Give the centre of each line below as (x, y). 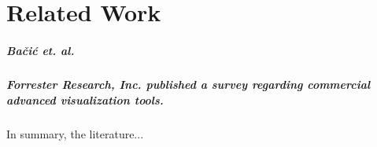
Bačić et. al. (41, 50)
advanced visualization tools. (85, 99)
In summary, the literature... (75, 133)
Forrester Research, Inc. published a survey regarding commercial (188, 84)
